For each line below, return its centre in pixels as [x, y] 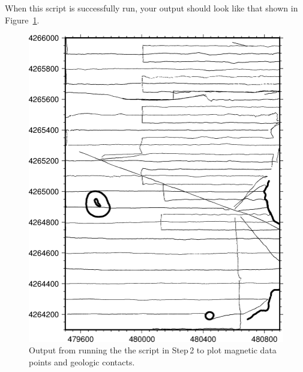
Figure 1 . [22, 20]
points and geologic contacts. [82, 361]
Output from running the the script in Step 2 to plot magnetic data [153, 350]
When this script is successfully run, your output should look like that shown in [151, 8]
